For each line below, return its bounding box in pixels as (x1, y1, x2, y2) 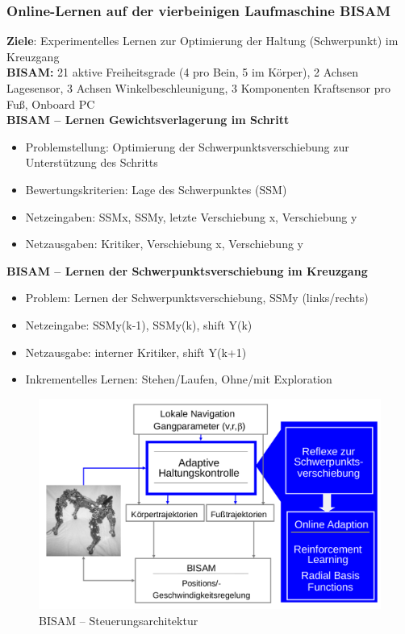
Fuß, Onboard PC (6, 95, 95, 112)
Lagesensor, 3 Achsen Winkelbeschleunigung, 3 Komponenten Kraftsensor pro (6, 80, 391, 96)
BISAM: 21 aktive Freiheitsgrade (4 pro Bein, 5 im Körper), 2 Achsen (6, 64, 358, 81)
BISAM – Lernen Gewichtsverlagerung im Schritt (6, 111, 290, 128)
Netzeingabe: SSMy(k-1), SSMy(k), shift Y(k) (25, 316, 253, 333)
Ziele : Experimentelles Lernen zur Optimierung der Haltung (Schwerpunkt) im (6, 32, 399, 49)
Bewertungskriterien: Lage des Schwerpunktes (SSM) (25, 180, 287, 197)
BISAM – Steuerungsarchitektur (39, 611, 198, 628)
